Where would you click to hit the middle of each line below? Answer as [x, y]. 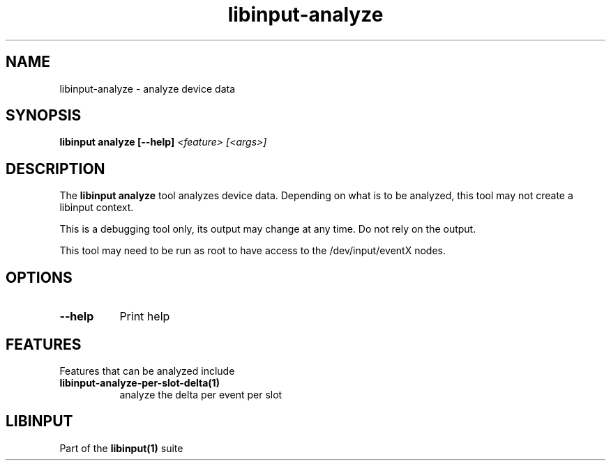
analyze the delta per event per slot [201, 394]
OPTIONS [39, 277]
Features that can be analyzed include [147, 371]
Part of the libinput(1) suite [121, 448]
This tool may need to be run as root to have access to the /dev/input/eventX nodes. [252, 251]
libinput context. [97, 208]
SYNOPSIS [44, 116]
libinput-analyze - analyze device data [148, 88]
